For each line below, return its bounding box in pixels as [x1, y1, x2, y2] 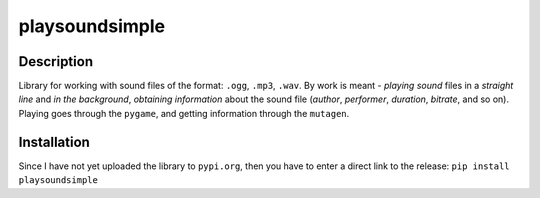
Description [18, 53, 94, 70]
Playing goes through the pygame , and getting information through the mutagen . [18, 107, 350, 119]
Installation [18, 133, 90, 150]
